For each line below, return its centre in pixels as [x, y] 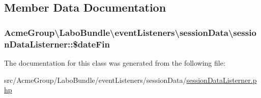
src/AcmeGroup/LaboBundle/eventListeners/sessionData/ [95, 80]
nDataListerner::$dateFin [57, 44]
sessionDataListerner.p [222, 80]
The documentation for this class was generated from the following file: [115, 62]
